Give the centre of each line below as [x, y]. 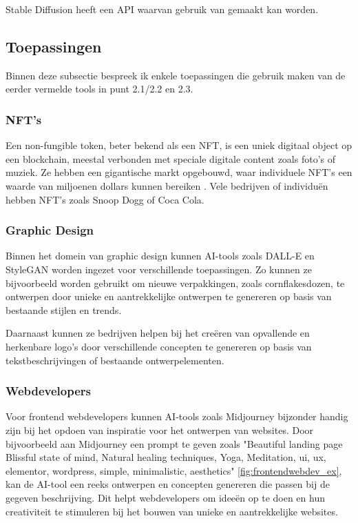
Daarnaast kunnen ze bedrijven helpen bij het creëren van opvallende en [158, 333]
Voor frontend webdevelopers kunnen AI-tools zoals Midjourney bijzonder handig [177, 416]
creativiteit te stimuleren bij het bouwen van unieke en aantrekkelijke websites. [172, 511]
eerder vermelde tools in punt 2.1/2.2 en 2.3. [99, 89]
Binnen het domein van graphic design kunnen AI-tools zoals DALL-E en [160, 256]
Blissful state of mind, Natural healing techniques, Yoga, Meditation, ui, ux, [166, 457]
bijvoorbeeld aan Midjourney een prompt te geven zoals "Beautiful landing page [174, 443]
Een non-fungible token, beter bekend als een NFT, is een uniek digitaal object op [179, 145]
